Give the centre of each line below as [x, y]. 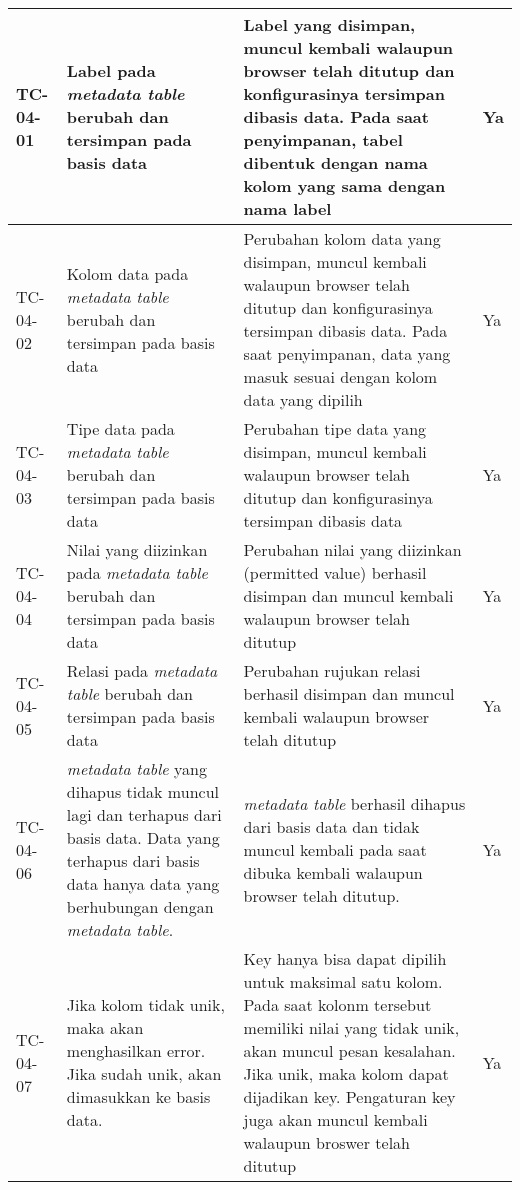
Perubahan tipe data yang [335, 428]
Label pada [111, 70]
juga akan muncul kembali [335, 1119]
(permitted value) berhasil [335, 572]
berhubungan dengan [140, 906]
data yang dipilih [303, 399]
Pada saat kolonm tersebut [337, 1004]
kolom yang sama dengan [344, 185]
